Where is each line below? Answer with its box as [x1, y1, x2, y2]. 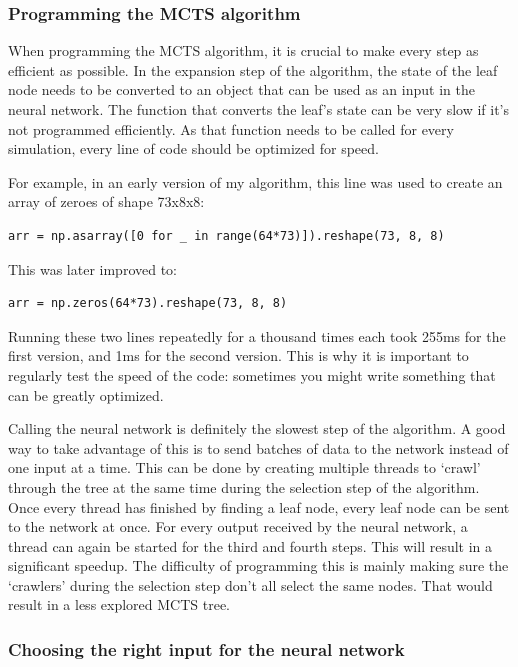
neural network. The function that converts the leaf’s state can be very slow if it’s [8, 99, 510, 119]
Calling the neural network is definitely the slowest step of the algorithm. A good [8, 418, 506, 439]
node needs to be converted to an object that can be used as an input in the [8, 79, 475, 100]
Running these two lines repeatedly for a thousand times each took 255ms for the [8, 325, 506, 346]
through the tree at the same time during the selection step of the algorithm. [8, 476, 480, 497]
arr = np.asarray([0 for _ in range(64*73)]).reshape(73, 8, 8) [8, 228, 445, 243]
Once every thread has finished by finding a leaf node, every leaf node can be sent [8, 496, 510, 517]
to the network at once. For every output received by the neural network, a [8, 516, 468, 537]
